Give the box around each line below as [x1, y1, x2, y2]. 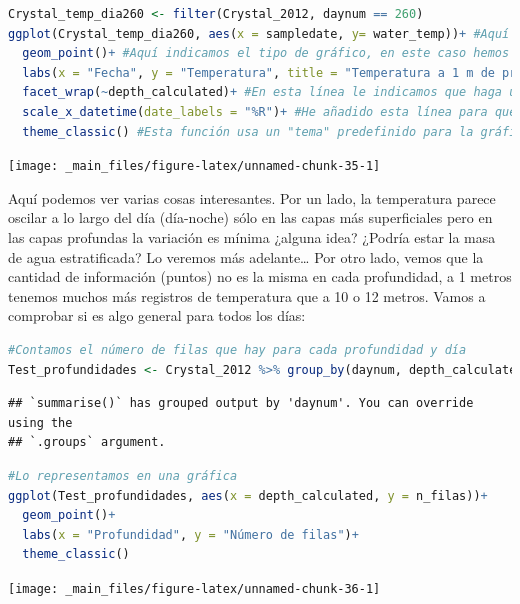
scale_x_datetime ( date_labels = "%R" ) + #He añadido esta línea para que [22, 104, 517, 119]
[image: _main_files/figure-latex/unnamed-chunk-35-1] [8, 159, 381, 174]
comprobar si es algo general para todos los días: [8, 305, 306, 326]
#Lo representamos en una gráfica [8, 468, 238, 483]
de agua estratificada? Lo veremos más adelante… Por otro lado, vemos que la [8, 246, 484, 267]
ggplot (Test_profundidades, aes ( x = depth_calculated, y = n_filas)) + [8, 488, 488, 503]
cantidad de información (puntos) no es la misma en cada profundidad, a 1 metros [8, 266, 512, 287]
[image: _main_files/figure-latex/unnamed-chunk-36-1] [8, 581, 381, 596]
